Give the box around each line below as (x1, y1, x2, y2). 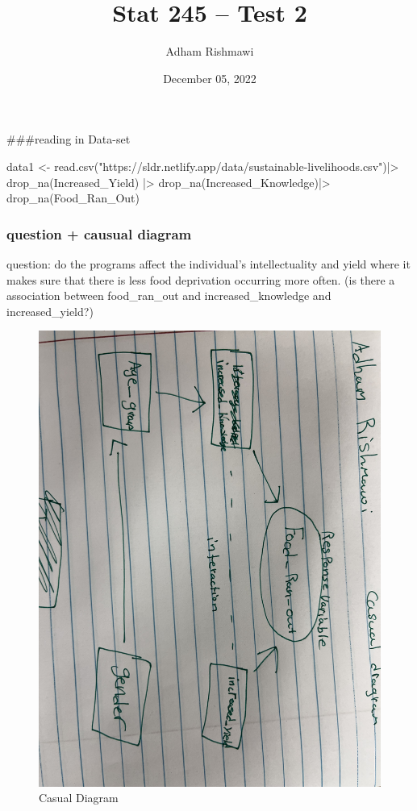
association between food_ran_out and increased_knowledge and (6, 287, 332, 304)
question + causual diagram (6, 223, 192, 243)
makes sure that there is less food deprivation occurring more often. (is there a (6, 271, 395, 288)
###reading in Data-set (6, 131, 131, 148)
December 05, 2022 (163, 69, 256, 86)
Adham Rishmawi (165, 43, 254, 60)
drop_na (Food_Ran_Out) (6, 189, 140, 206)
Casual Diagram (39, 789, 119, 806)
